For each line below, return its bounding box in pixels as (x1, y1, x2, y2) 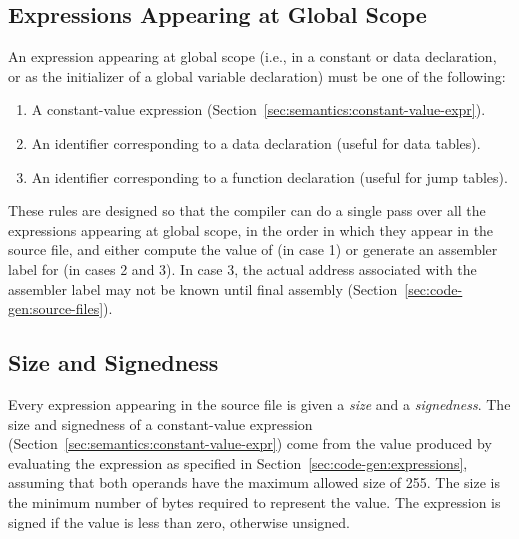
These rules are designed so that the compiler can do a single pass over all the (8, 200, 486, 221)
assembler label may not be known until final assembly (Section (8, 278, 398, 299)
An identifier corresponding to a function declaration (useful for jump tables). (31, 166, 508, 187)
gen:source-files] (8, 298, 104, 319)
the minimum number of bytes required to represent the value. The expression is (8, 491, 501, 512)
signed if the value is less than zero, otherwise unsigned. (8, 511, 350, 532)
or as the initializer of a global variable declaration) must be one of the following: (8, 65, 506, 86)
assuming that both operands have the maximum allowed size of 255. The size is (8, 472, 500, 493)
